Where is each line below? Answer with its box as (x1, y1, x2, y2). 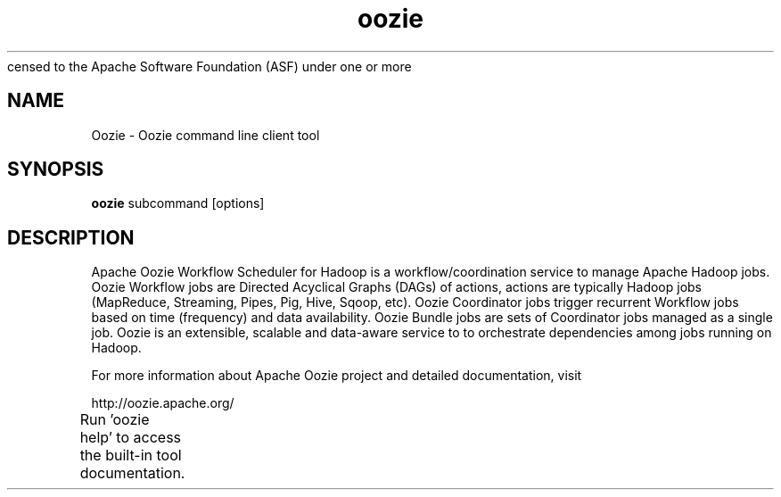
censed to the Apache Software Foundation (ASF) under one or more (7, 58, 412, 74)
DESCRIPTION (7, 226, 135, 249)
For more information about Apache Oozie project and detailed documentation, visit (91, 368, 582, 384)
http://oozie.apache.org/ (91, 395, 234, 411)
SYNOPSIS (7, 158, 104, 181)
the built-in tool (79, 446, 182, 465)
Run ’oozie (79, 410, 150, 429)
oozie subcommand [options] (91, 195, 265, 211)
